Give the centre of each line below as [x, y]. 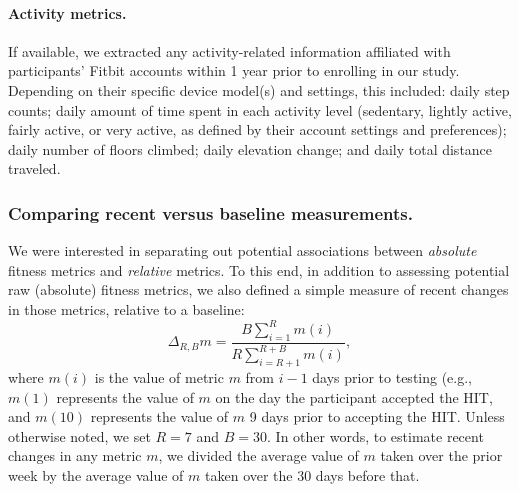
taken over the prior [441, 455]
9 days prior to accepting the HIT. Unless [377, 416]
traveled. [34, 168]
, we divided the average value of [258, 455]
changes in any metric [75, 455]
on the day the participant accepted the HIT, [354, 396]
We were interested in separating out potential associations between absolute [242, 250]
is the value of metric [159, 377]
